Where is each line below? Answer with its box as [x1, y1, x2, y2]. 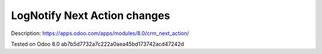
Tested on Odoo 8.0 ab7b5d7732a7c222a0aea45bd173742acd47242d [11, 40, 184, 47]
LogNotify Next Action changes [11, 9, 171, 22]
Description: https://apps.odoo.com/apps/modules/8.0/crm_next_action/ [11, 30, 190, 37]
